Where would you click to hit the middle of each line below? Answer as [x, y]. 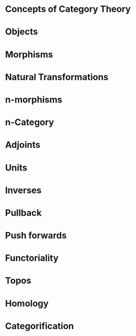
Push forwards [36, 236]
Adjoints [23, 145]
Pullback [23, 213]
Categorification [40, 326]
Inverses [23, 190]
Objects [22, 32]
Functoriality [32, 258]
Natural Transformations [57, 77]
